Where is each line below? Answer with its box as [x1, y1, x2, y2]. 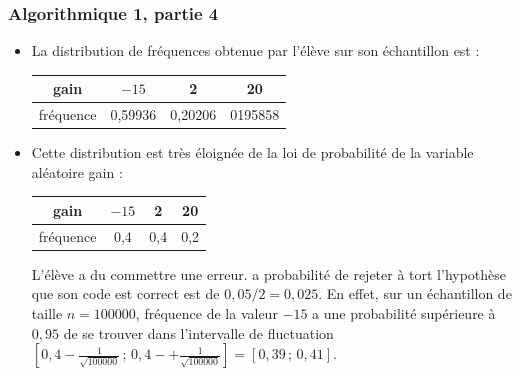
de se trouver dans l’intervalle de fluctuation [63, 322, 334, 343]
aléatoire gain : [31, 161, 123, 182]
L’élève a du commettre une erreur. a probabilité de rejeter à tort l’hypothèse [31, 263, 507, 284]
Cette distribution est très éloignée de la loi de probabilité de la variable [31, 142, 474, 163]
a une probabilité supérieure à [312, 303, 496, 324]
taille [31, 303, 63, 324]
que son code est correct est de [31, 283, 220, 304]
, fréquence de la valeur [135, 303, 278, 324]
